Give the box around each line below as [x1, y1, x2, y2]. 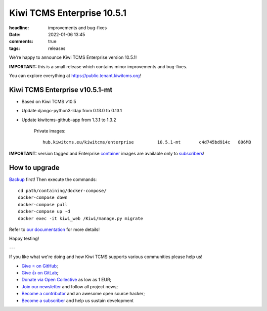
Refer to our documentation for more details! [9, 226, 100, 232]
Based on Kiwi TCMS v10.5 [21, 98, 77, 104]
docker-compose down [18, 195, 68, 200]
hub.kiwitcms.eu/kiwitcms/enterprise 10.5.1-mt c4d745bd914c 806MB [43, 139, 252, 145]
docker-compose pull [18, 202, 68, 207]
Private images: [34, 128, 66, 133]
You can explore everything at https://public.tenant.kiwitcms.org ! [9, 72, 141, 79]
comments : [9, 39, 33, 44]
